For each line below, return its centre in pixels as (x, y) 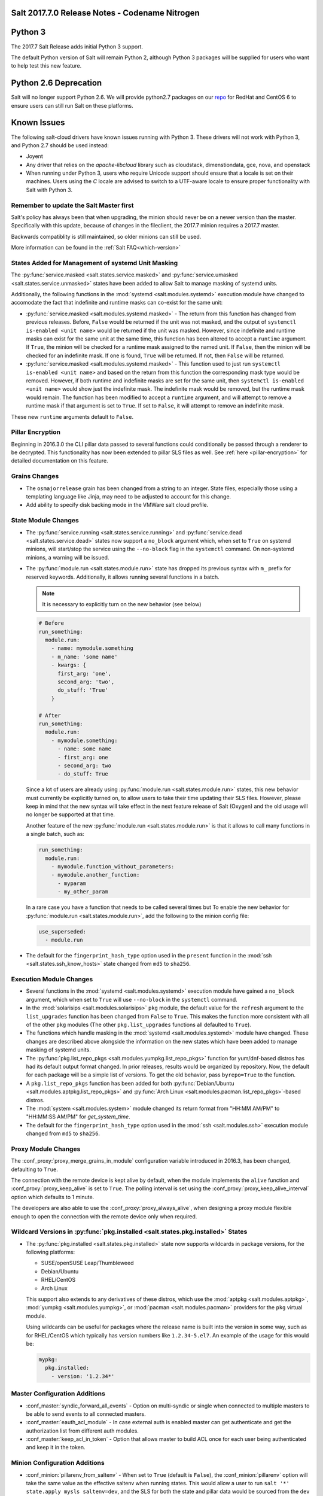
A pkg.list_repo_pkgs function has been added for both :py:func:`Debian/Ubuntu (130, 1083)
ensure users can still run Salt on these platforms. (72, 105)
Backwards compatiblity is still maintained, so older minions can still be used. (106, 236)
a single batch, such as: (55, 834)
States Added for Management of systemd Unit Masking (95, 263)
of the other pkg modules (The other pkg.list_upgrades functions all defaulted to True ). (138, 1024)
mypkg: (48, 1359)
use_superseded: (63, 931)
